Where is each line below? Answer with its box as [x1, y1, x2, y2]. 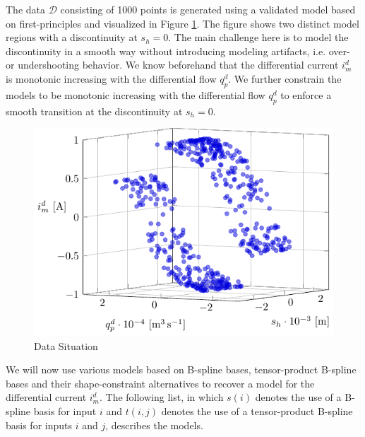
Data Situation [34, 338, 98, 353]
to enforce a [280, 87, 332, 102]
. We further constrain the [228, 71, 342, 86]
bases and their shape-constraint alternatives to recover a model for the [6, 375, 315, 390]
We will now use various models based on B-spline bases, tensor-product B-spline [6, 362, 357, 377]
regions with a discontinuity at [6, 30, 138, 45]
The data [6, 2, 45, 16]
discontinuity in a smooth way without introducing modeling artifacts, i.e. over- [6, 43, 350, 58]
